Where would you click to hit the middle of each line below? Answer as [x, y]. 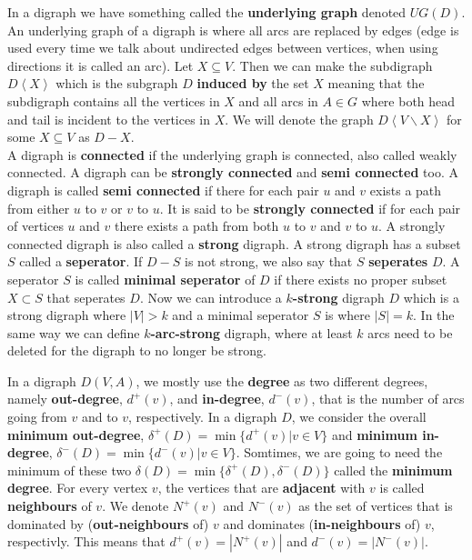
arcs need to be [410, 332]
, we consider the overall [359, 417]
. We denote [136, 506]
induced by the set [253, 83]
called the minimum [393, 470]
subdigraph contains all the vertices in [114, 100]
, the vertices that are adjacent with [261, 488]
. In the [434, 315]
